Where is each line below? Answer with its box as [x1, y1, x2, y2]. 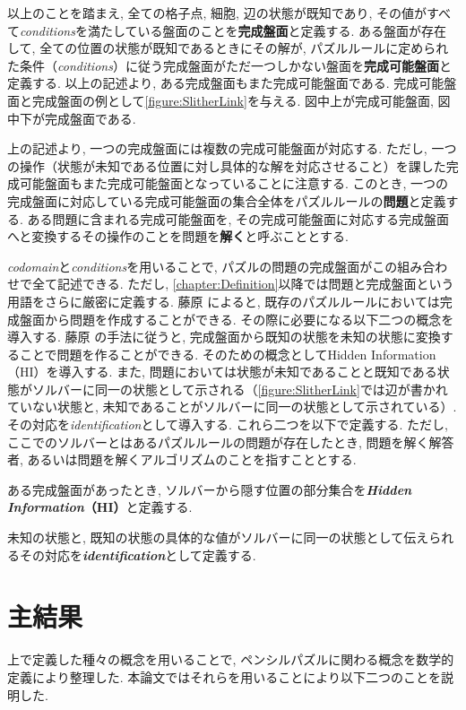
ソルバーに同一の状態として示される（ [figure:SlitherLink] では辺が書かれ [31, 379, 448, 398]
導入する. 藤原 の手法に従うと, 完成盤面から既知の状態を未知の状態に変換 [7, 327, 441, 346]
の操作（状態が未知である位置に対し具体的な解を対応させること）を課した [7, 156, 446, 175]
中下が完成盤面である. [7, 108, 136, 127]
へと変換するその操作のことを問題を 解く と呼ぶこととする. [7, 227, 349, 246]
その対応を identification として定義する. [19, 545, 256, 564]
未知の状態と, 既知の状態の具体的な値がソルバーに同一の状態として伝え [7, 528, 429, 547]
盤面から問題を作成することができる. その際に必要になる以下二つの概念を [19, 309, 454, 328]
